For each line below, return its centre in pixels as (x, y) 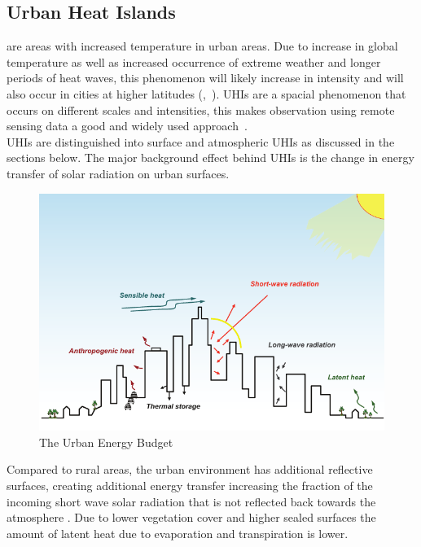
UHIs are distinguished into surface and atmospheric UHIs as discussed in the (201, 141)
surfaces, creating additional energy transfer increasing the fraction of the (190, 486)
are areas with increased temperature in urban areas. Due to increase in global (202, 46)
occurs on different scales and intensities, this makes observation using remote (201, 109)
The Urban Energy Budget (106, 442)
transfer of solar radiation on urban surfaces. (118, 173)
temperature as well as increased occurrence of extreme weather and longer (194, 61)
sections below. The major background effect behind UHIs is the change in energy (210, 158)
